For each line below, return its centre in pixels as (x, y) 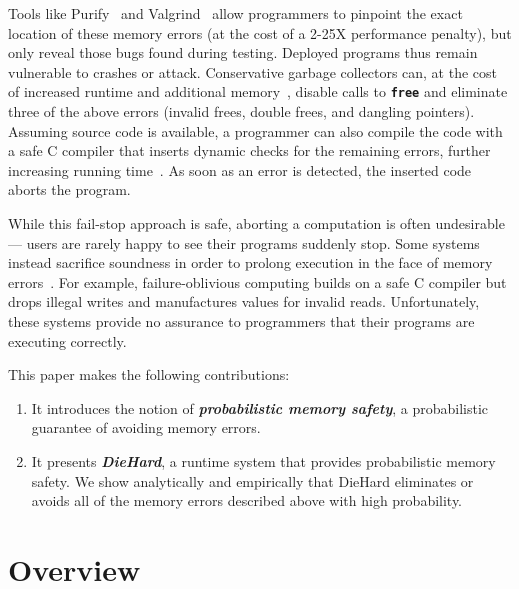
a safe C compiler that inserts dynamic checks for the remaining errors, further (249, 150)
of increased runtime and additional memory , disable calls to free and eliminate (258, 91)
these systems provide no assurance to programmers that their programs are (241, 320)
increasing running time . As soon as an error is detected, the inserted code (240, 169)
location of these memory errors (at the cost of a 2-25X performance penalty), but (260, 32)
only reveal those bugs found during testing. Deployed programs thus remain (243, 52)
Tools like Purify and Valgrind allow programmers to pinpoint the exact (235, 13)
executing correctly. (67, 340)
